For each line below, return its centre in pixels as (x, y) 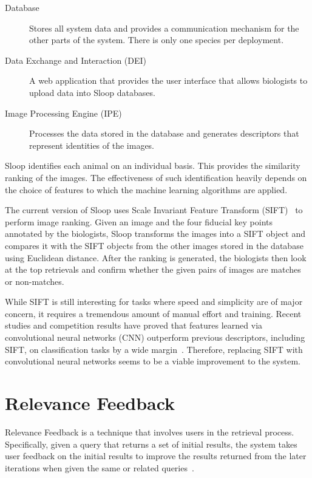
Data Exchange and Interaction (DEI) (76, 60)
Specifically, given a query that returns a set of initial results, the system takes (151, 444)
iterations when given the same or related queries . (100, 467)
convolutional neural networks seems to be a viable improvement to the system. (153, 361)
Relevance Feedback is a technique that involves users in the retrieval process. (150, 432)
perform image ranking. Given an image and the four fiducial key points (139, 221)
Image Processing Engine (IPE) (63, 113)
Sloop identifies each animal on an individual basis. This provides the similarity (153, 166)
